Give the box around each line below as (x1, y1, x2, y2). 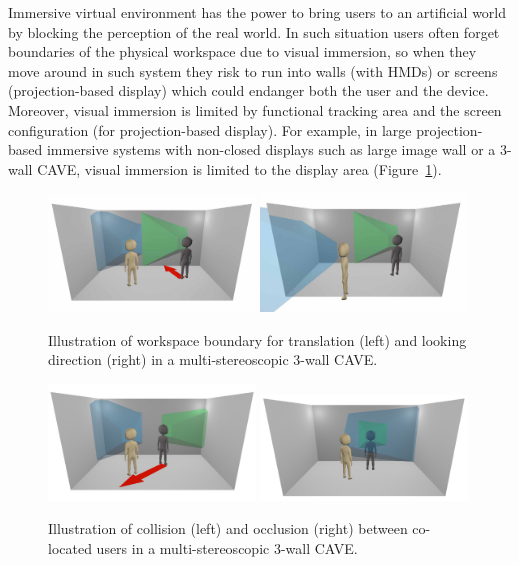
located (48, 537, 92, 558)
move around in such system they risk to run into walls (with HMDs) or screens (8, 60, 498, 81)
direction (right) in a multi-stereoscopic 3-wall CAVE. (48, 349, 378, 370)
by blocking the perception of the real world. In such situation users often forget (8, 21, 500, 42)
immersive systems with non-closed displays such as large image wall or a (46, 139, 496, 160)
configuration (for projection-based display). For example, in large (8, 119, 412, 140)
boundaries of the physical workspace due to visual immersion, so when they (8, 41, 477, 62)
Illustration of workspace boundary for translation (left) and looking (48, 329, 467, 350)
